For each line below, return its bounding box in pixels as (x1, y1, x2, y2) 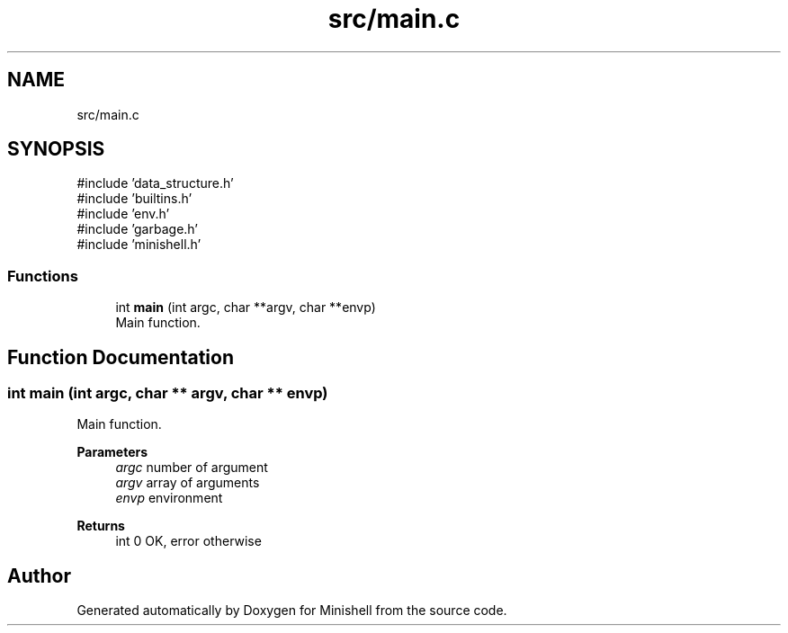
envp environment (115, 490, 223, 506)
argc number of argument (115, 459, 268, 476)
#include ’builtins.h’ (76, 191, 193, 207)
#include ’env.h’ (76, 206, 170, 222)
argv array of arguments (115, 475, 260, 491)
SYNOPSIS (7, 138, 105, 161)
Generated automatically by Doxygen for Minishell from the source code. (76, 602, 507, 619)
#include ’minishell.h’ (76, 236, 201, 253)
